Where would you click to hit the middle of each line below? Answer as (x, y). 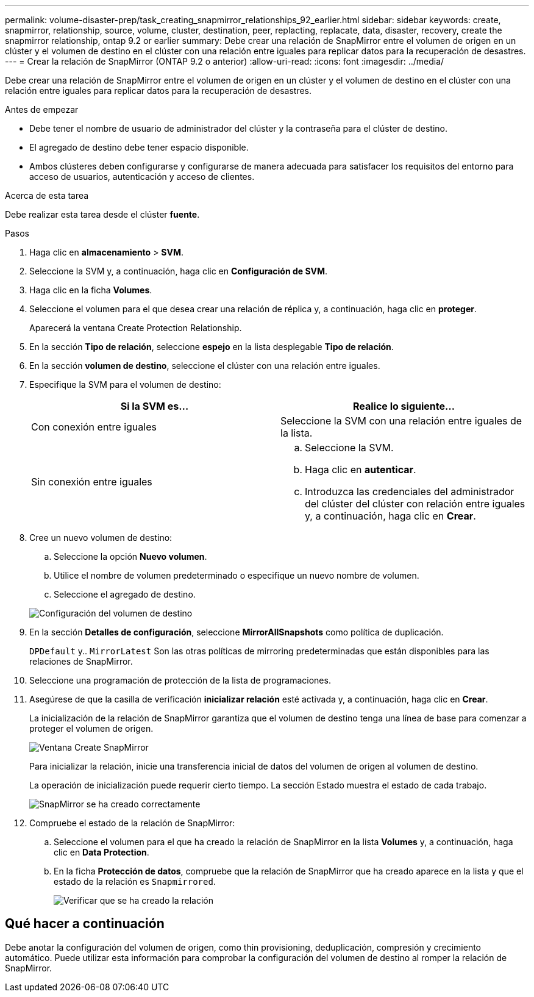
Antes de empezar (42, 109)
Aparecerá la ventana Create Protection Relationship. (136, 328)
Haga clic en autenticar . (361, 470)
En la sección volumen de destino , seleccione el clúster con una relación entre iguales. (205, 366)
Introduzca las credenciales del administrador (410, 491)
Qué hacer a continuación (85, 924)
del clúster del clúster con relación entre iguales (415, 504)
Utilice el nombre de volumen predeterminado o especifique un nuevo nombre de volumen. (237, 575)
